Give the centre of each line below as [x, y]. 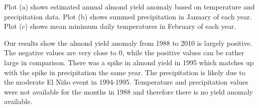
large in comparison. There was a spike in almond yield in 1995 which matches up [129, 62]
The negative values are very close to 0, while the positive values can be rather [124, 53]
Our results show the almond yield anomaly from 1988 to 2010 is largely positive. [128, 43]
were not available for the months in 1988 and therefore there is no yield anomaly [129, 91]
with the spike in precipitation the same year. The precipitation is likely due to [125, 72]
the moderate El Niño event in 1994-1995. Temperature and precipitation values [126, 82]
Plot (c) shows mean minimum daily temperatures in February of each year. [120, 26]
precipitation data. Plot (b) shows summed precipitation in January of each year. [128, 16]
